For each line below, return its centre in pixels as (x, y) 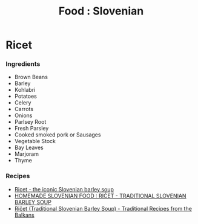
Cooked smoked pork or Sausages (58, 135)
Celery (23, 103)
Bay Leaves (29, 148)
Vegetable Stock (35, 141)
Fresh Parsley (31, 129)
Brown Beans (31, 77)
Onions (23, 115)
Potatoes (25, 96)
